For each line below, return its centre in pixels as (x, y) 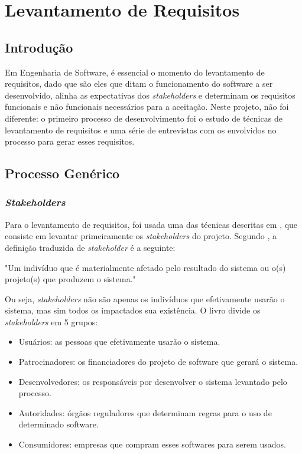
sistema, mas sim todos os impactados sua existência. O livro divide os (133, 310)
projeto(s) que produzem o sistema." (70, 279)
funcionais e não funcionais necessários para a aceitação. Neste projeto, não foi (147, 107)
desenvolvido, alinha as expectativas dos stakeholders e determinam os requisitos (150, 95)
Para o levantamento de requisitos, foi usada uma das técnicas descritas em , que (151, 224)
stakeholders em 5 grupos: (51, 321)
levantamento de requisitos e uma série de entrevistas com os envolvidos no (141, 130)
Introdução (39, 47)
